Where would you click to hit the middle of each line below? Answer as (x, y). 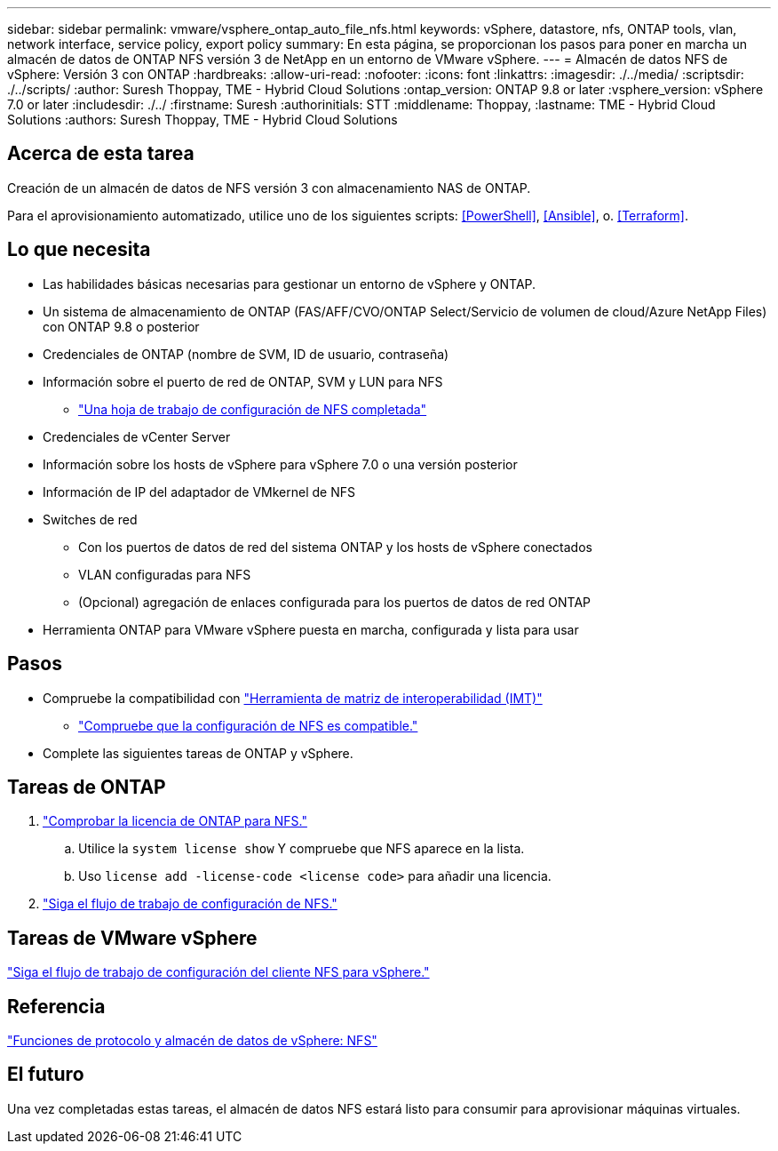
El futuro (46, 1075)
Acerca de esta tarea (101, 154)
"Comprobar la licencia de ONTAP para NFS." (175, 821)
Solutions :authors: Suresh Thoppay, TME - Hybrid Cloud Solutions (202, 120)
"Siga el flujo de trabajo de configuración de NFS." (190, 904)
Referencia (56, 1006)
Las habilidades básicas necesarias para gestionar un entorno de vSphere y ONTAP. (290, 284)
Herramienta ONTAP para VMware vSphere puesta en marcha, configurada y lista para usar (311, 629)
